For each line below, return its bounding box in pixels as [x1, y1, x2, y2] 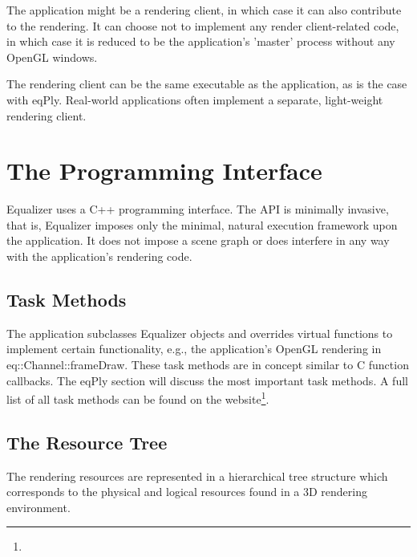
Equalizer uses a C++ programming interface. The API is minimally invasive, [6, 201, 389, 218]
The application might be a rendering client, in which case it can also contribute [6, 2, 402, 18]
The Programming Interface [6, 154, 322, 187]
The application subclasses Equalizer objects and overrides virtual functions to [6, 324, 393, 341]
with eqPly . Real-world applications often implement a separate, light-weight [6, 91, 383, 108]
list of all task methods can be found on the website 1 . [6, 388, 269, 407]
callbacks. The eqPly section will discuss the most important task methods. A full [6, 372, 408, 388]
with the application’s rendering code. [6, 248, 192, 265]
